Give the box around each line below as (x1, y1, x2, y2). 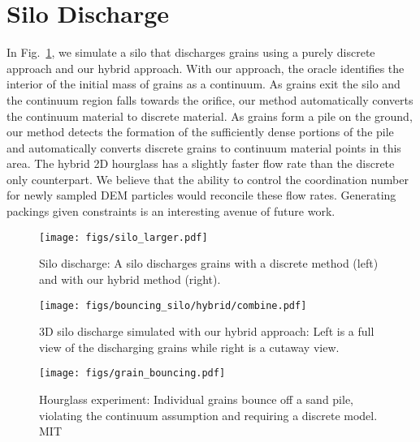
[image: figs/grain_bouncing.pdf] (39, 367, 226, 380)
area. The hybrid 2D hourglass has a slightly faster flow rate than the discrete (6, 155, 395, 172)
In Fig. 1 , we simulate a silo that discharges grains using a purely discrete (6, 44, 375, 61)
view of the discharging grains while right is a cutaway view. (39, 338, 340, 355)
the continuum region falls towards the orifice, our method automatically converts (6, 91, 414, 108)
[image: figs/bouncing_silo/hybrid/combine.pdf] (39, 299, 307, 311)
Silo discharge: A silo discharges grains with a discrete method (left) (39, 255, 379, 272)
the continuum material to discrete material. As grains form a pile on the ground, (6, 107, 413, 124)
